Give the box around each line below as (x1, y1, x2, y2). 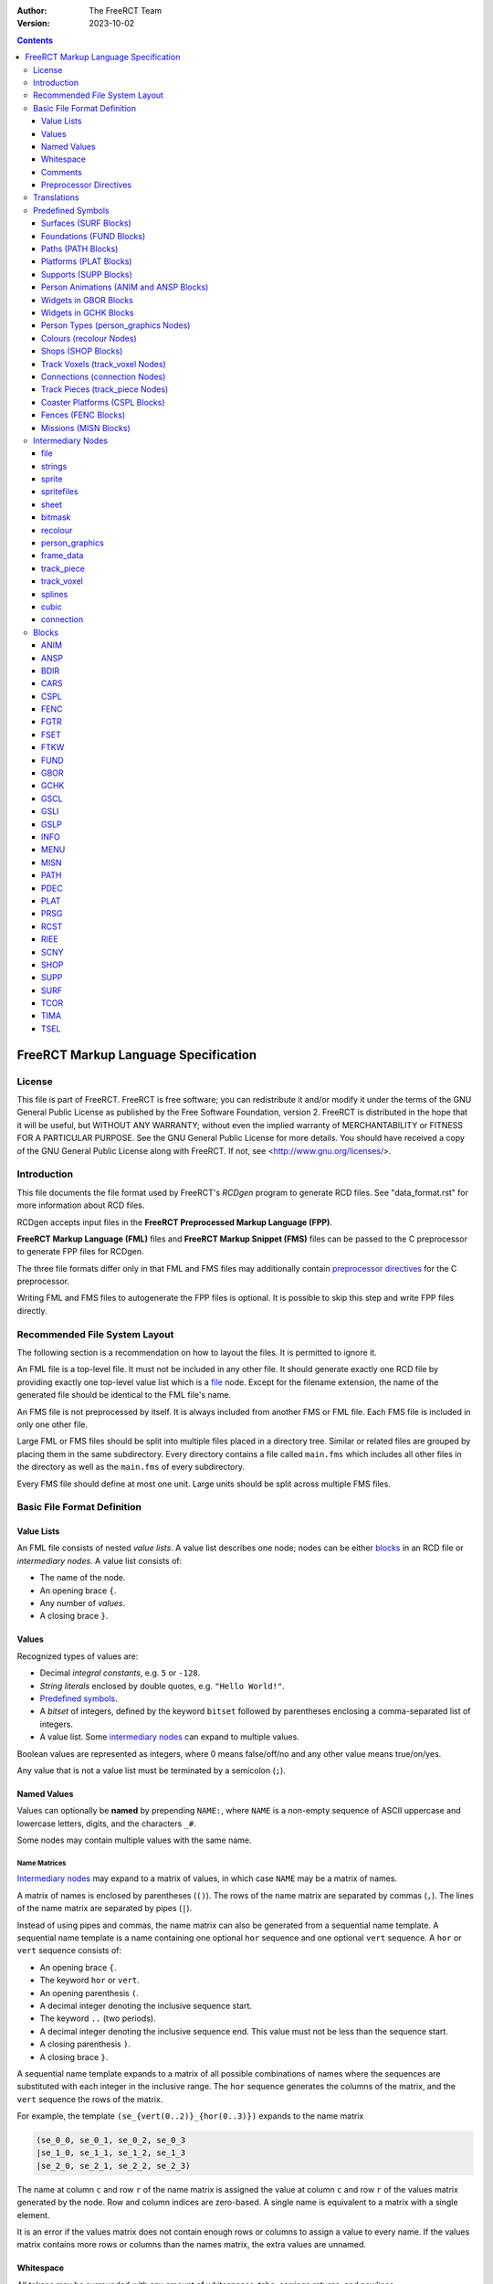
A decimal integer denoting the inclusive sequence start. (39, 2000, 253, 2011)
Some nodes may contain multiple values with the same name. (16, 1835, 252, 1845)
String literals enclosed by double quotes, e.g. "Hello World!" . (39, 1680, 285, 1691)
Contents (16, 35, 54, 46)
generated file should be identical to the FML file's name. (16, 1390, 232, 1401)
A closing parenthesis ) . (39, 2038, 131, 2050)
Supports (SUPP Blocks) (41, 269, 132, 280)
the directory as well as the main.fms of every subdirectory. (16, 1462, 246, 1473)
